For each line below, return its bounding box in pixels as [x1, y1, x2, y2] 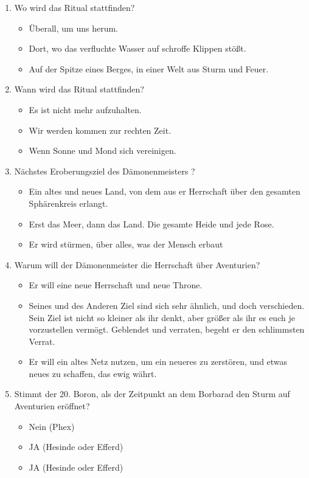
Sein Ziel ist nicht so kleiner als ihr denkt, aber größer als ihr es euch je [29, 311, 295, 324]
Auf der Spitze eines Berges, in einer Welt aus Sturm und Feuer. [29, 62, 269, 75]
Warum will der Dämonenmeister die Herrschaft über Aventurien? [14, 258, 260, 271]
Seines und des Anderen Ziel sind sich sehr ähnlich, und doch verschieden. [29, 299, 305, 311]
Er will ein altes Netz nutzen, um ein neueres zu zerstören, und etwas [29, 355, 288, 368]
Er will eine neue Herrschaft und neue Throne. [29, 279, 203, 291]
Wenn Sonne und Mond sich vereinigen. [29, 144, 176, 157]
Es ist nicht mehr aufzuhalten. [29, 103, 142, 116]
